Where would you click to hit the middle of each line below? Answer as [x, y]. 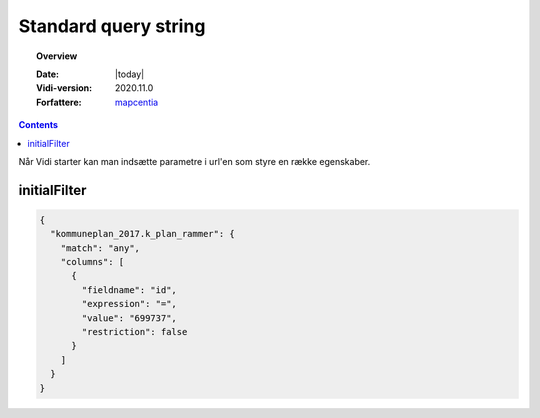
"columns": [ [92, 262]
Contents [38, 125]
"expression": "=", [129, 304]
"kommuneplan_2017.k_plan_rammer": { [142, 234]
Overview [57, 56]
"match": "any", [100, 248]
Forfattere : [59, 102]
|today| [130, 74]
